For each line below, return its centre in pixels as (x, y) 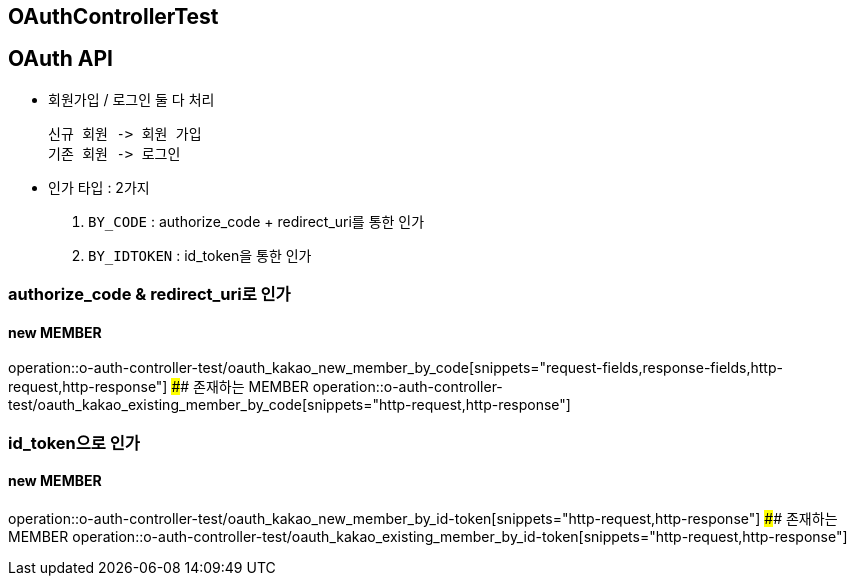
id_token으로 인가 (74, 442)
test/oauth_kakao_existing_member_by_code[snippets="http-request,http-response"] (289, 405)
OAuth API (61, 59)
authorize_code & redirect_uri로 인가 (149, 294)
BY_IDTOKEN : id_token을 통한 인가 (200, 255)
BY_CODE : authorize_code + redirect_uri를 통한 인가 (256, 221)
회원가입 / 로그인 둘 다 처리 (131, 99)
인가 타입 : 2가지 (99, 187)
